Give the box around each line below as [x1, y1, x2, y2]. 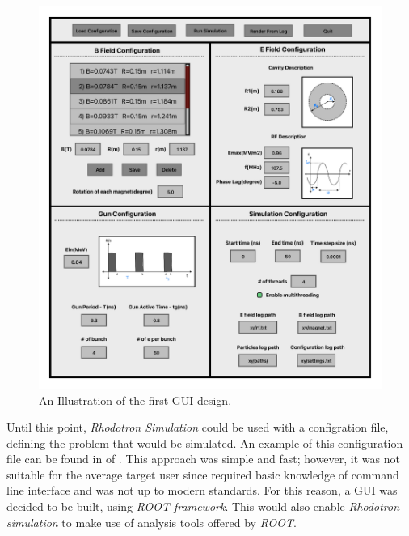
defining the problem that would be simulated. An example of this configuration [6, 434, 403, 451]
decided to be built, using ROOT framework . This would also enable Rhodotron [6, 498, 400, 515]
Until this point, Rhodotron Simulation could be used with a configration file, [6, 419, 389, 436]
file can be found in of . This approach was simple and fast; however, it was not [6, 450, 400, 467]
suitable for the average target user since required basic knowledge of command [6, 466, 399, 483]
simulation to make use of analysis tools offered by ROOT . [6, 513, 297, 530]
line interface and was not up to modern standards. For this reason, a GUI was [6, 482, 398, 499]
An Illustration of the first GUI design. [39, 391, 232, 408]
